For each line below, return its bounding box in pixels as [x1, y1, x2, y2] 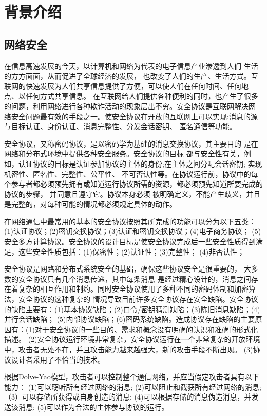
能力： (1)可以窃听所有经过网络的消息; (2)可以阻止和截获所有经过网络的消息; [4, 381, 261, 392]
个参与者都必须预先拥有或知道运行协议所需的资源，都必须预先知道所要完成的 [4, 178, 263, 189]
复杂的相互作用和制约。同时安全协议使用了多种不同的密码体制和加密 [18, 283, 249, 294]
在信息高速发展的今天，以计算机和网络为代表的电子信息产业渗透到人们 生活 [4, 60, 258, 71]
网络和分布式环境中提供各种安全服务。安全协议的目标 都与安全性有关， [4, 148, 244, 159]
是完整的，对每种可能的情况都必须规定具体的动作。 [4, 198, 177, 209]
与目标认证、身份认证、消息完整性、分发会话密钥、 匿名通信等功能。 [4, 121, 237, 132]
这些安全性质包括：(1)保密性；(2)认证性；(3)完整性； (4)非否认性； [18, 246, 245, 257]
